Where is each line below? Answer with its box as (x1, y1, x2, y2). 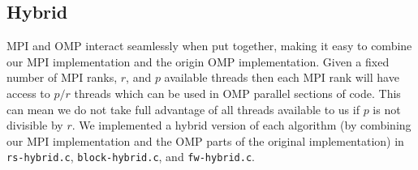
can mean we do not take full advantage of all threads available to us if (6, 100, 360, 117)
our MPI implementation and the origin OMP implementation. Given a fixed (6, 53, 390, 70)
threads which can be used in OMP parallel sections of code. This (74, 84, 401, 101)
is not (373, 100, 401, 117)
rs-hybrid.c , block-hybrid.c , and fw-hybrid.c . (6, 148, 255, 165)
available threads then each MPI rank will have (164, 69, 399, 86)
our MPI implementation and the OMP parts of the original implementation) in (6, 132, 404, 149)
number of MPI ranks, (6, 69, 118, 86)
